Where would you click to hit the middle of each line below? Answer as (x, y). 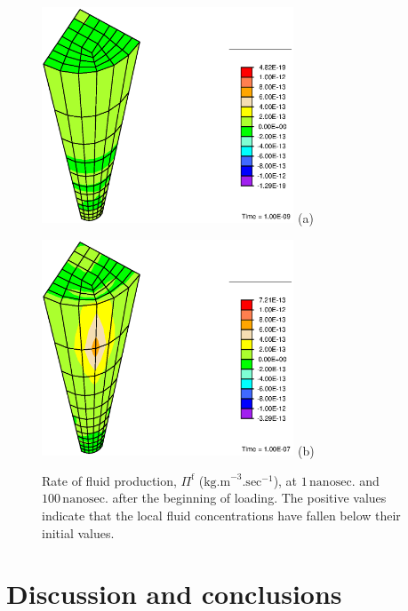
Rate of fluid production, (109, 480)
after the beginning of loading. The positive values (249, 498)
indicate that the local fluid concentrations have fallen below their (221, 515)
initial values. (78, 532)
